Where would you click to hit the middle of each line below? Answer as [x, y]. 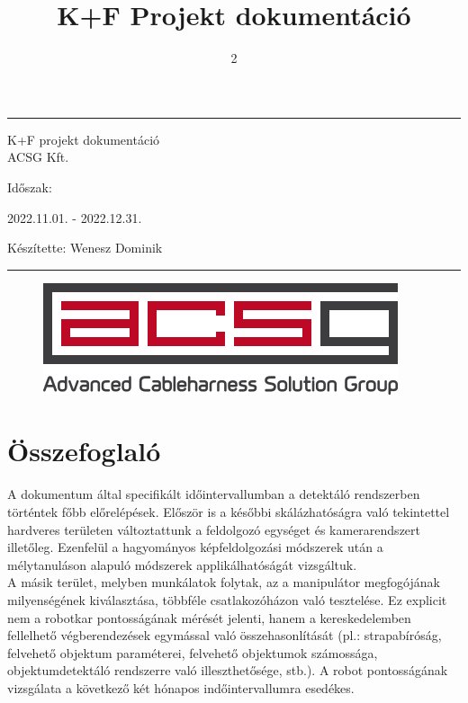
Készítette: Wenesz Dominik [85, 248]
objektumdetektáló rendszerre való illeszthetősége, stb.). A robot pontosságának [228, 670]
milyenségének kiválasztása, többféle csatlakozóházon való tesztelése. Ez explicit [227, 599]
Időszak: [30, 187]
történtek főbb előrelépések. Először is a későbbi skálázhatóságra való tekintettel [229, 512]
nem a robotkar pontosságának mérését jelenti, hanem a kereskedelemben [209, 617]
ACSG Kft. [38, 157]
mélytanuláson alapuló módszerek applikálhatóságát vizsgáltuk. [182, 564]
